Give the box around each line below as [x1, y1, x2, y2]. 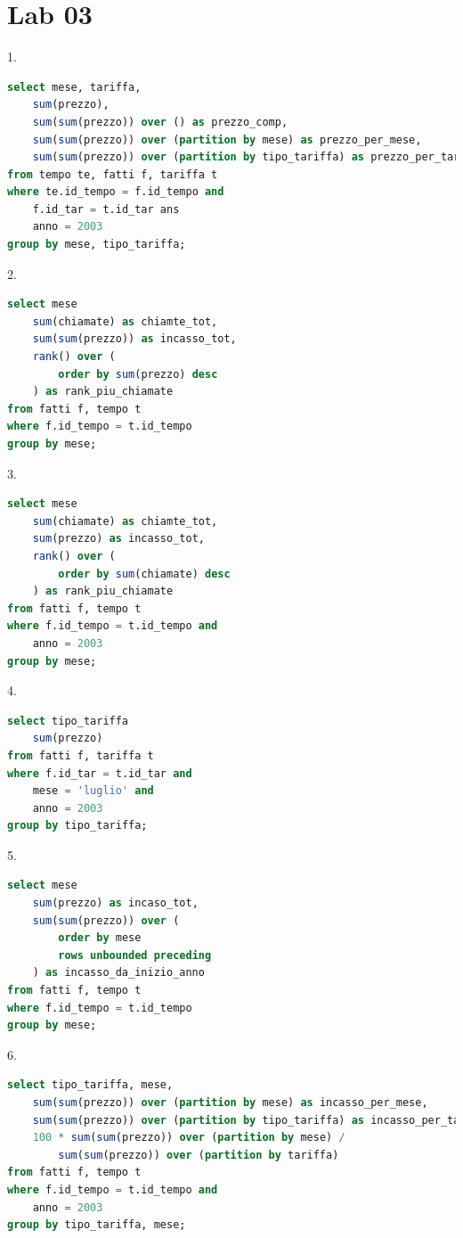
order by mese [58, 931, 142, 945]
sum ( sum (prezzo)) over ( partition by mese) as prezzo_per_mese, [32, 133, 422, 146]
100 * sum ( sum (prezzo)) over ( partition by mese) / [32, 1131, 345, 1144]
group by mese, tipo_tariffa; [7, 238, 186, 251]
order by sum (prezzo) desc [58, 367, 218, 381]
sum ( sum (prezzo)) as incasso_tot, [32, 332, 237, 346]
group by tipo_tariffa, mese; [7, 1218, 186, 1232]
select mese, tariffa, [7, 80, 142, 94]
